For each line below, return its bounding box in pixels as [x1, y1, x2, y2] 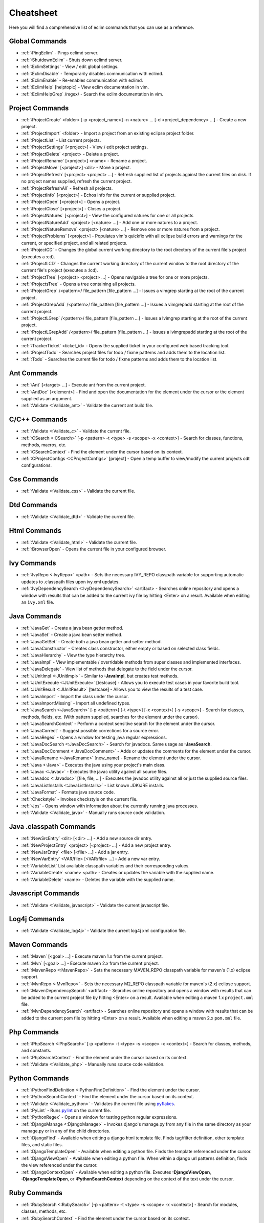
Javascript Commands [9, 889, 80, 898]
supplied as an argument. [21, 396, 73, 402]
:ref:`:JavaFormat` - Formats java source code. [21, 789, 115, 795]
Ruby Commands [9, 1189, 63, 1197]
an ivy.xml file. [21, 599, 55, 605]
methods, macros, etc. [21, 442, 67, 448]
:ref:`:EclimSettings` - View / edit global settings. [21, 64, 119, 69]
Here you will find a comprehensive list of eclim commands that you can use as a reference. [9, 24, 194, 30]
